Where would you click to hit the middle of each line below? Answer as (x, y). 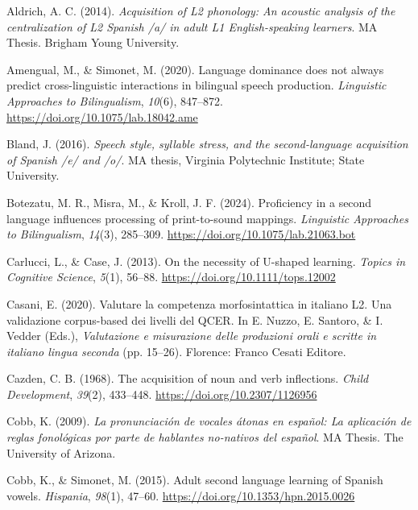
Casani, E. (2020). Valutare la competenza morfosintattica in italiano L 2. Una (199, 303)
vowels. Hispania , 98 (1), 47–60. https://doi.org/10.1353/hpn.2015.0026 (181, 495)
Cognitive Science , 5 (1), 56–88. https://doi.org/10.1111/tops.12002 (171, 277)
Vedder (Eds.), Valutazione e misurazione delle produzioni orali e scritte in (192, 336)
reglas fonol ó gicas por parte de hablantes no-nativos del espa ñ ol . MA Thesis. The (205, 437)
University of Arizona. (61, 452)
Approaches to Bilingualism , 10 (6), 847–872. (115, 100)
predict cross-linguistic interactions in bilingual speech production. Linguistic (197, 85)
